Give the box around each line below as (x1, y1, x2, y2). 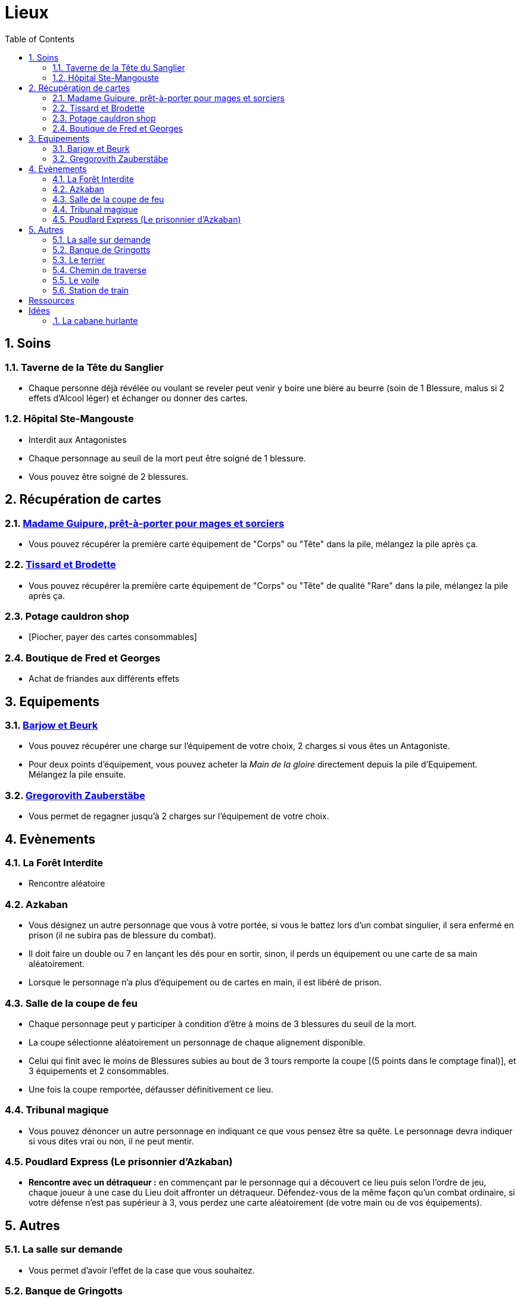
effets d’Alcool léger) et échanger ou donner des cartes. (29, 392, 248, 403)
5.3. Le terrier (52, 254, 105, 265)
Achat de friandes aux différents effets (29, 673, 180, 684)
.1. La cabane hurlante (52, 315, 138, 326)
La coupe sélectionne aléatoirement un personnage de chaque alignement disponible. (29, 1037, 366, 1047)
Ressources (29, 295, 75, 305)
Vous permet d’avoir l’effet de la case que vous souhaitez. (29, 1265, 255, 1275)
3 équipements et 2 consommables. (29, 1065, 169, 1076)
